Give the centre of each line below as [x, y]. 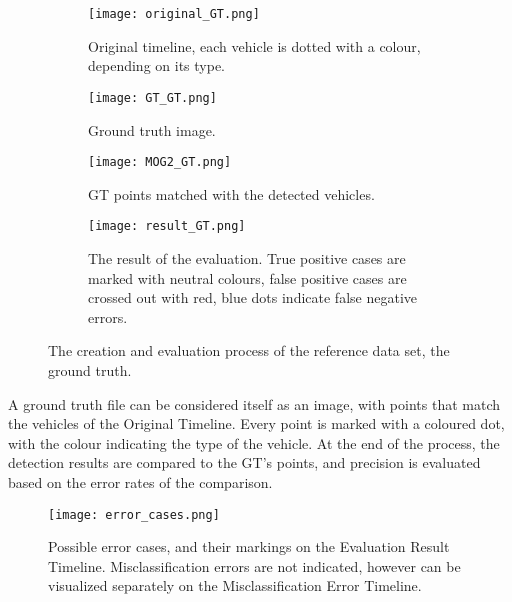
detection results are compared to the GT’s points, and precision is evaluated [244, 462]
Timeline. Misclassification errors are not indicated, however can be [254, 565]
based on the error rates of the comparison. [140, 481]
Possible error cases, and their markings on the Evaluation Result [249, 546]
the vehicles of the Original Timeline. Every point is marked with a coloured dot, [256, 423]
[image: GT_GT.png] [152, 97]
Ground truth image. [152, 129]
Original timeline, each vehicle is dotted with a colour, [254, 45]
